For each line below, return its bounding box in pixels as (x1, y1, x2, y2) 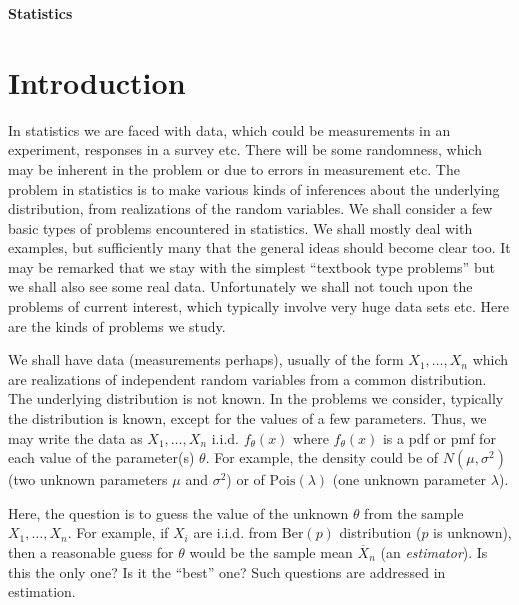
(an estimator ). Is (380, 542, 488, 562)
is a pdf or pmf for (382, 427, 496, 448)
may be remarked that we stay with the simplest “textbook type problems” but (8, 256, 495, 277)
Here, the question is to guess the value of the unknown (8, 502, 349, 523)
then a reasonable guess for (8, 542, 174, 562)
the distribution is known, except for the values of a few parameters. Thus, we (8, 408, 487, 429)
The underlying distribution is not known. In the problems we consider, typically (8, 388, 504, 409)
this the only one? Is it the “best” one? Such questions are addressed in (8, 561, 446, 582)
